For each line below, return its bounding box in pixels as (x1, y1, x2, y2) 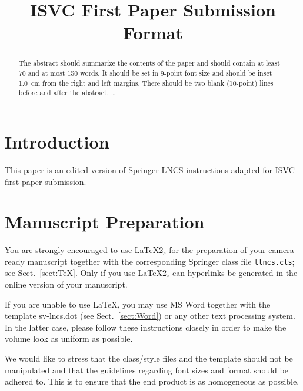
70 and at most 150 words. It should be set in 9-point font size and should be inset (18, 68, 272, 78)
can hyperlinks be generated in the (172, 267, 298, 279)
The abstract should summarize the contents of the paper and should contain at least (18, 58, 280, 68)
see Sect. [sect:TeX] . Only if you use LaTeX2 (5, 267, 167, 279)
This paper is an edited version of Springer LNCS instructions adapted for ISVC (5, 163, 295, 176)
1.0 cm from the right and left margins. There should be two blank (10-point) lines (18, 77, 274, 87)
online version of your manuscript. (5, 278, 128, 291)
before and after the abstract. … (18, 87, 116, 97)
